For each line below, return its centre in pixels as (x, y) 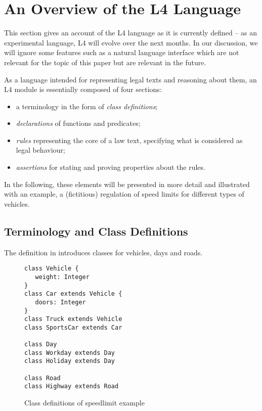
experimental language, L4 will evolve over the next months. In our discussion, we (131, 42)
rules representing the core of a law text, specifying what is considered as (129, 140)
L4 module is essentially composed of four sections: (83, 89)
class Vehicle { (52, 269)
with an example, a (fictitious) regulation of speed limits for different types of (124, 194)
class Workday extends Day (70, 353)
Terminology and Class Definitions (96, 231)
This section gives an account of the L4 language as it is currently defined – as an (131, 33)
